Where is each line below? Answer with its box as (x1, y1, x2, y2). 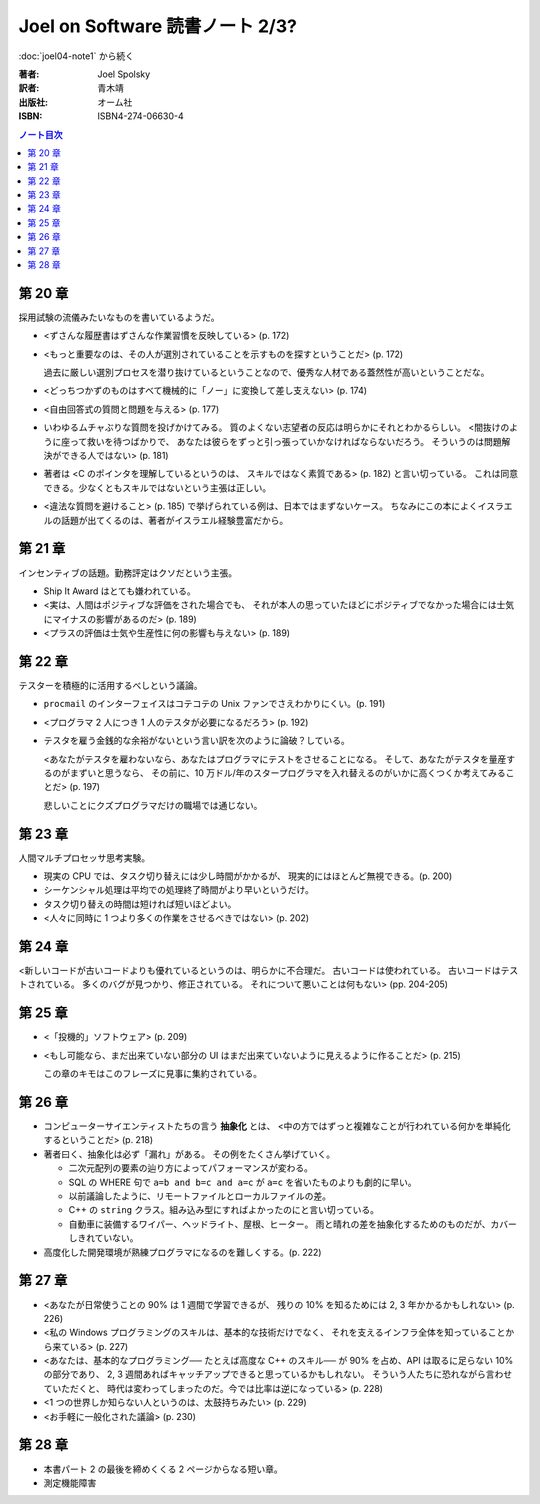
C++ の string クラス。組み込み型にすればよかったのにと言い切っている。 (68, 1204, 380, 1216)
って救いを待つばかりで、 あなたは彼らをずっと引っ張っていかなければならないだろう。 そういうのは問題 (69, 435, 502, 447)
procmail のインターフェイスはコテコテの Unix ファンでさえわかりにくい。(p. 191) (43, 698, 386, 710)
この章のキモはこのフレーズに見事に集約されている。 (43, 1068, 262, 1080)
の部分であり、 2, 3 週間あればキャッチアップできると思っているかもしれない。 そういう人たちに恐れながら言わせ (43, 1368, 513, 1380)
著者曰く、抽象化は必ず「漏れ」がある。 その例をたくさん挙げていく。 (43, 1148, 335, 1160)
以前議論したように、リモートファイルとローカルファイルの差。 (68, 1190, 332, 1202)
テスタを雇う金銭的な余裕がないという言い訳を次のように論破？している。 (43, 735, 350, 747)
